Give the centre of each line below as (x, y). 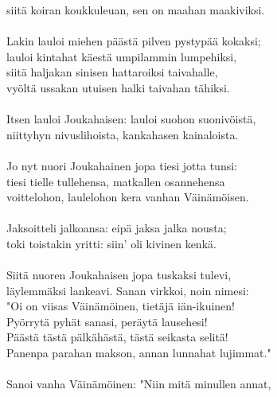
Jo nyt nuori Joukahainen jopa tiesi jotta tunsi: (122, 165)
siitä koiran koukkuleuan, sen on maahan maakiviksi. (136, 10)
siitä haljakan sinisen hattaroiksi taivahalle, (112, 72)
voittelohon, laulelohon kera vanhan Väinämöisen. (128, 197)
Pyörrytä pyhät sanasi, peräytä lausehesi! (107, 321)
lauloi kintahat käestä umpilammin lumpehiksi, (122, 56)
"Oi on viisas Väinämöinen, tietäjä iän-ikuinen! (121, 306)
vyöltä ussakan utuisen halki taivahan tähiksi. (118, 87)
